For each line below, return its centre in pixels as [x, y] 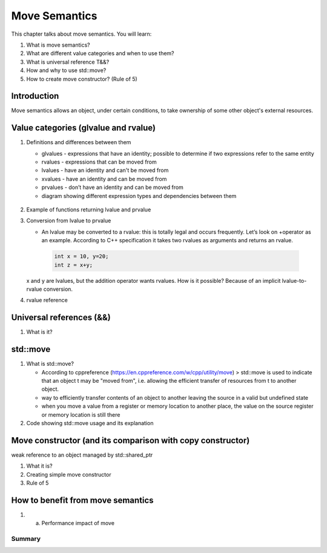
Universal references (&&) [61, 318]
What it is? [39, 466]
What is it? [39, 332]
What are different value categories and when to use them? [101, 53]
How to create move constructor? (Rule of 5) [82, 79]
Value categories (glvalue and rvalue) [84, 128]
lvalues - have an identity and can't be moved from [105, 170]
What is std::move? [50, 364]
